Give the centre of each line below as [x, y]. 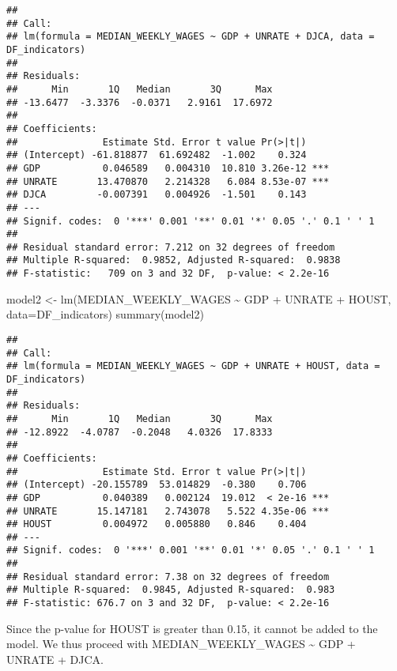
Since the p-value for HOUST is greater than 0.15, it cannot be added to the [192, 628]
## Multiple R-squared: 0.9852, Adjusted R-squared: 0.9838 [174, 260]
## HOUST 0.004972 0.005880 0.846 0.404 [157, 524]
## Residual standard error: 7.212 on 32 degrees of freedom [171, 247]
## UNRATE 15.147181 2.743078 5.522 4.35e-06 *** [168, 511]
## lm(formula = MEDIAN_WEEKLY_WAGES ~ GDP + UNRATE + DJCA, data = [191, 37]
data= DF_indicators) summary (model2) [105, 314]
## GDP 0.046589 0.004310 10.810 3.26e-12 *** [168, 168]
